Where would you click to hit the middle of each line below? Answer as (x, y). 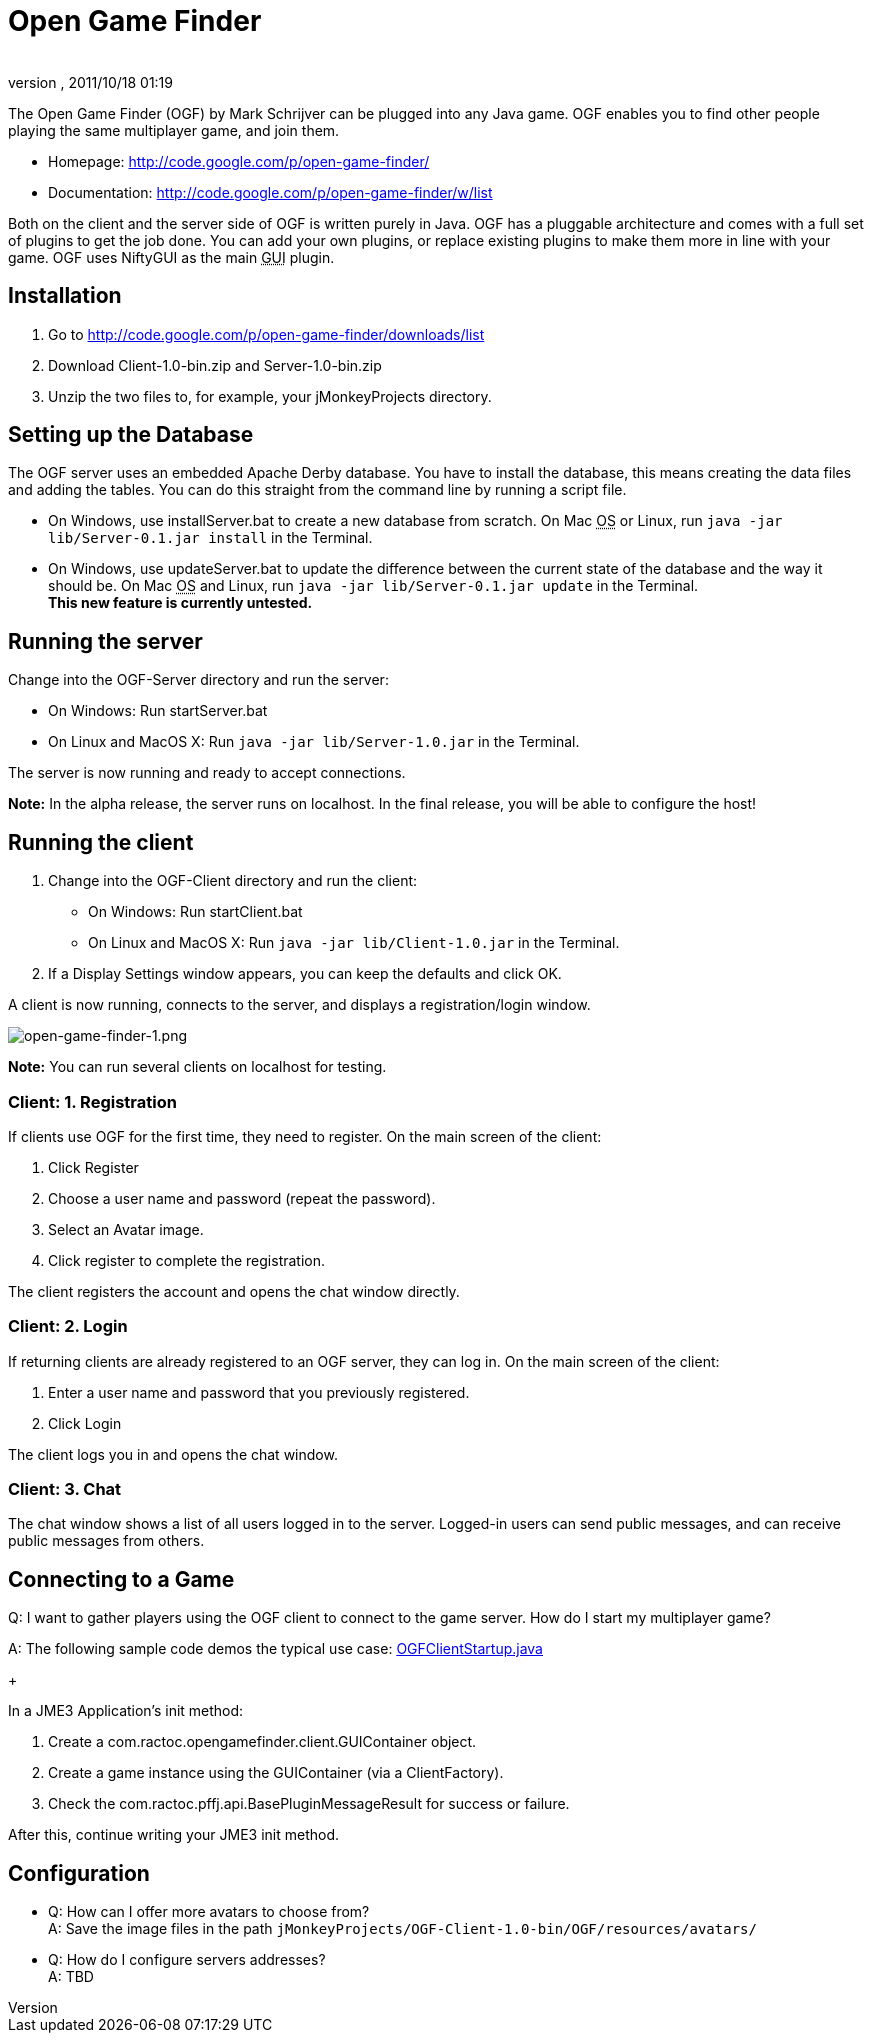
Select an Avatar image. (126, 1229)
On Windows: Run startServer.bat (158, 711)
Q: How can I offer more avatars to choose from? (209, 1912)
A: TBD (71, 1977)
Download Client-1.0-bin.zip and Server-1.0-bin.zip (215, 365)
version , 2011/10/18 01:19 (90, 82)
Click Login (85, 1423)
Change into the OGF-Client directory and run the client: (233, 881)
